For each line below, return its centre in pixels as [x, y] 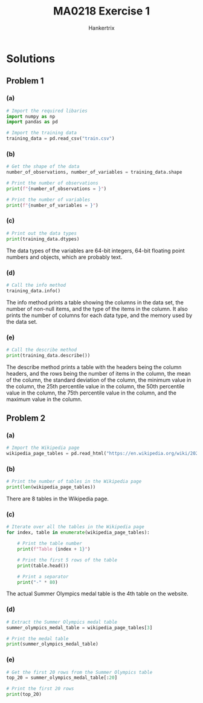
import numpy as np [31, 116]
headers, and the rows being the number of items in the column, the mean [98, 373]
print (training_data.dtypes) [43, 239]
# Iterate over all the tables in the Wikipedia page [76, 527]
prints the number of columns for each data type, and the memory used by [99, 315]
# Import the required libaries [47, 111]
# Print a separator [43, 577]
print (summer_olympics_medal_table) [52, 644]
